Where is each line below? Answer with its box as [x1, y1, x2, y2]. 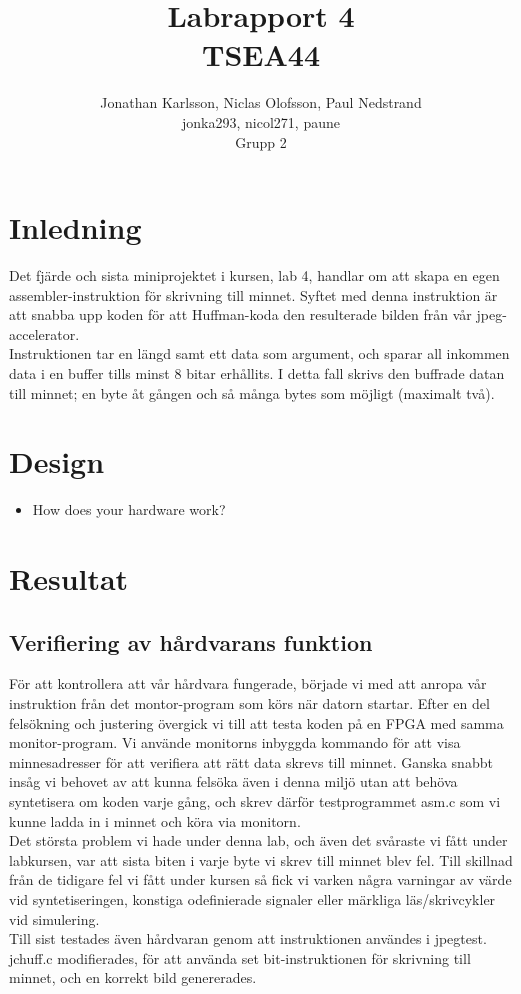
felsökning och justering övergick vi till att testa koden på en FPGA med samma [9, 712, 504, 733]
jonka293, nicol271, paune [182, 111, 340, 132]
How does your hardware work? [32, 499, 226, 520]
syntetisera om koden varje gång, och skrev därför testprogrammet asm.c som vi [9, 791, 501, 812]
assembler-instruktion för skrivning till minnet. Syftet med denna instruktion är [9, 284, 498, 305]
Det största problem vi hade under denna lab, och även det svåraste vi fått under [9, 830, 508, 851]
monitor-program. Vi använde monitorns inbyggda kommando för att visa [9, 732, 461, 753]
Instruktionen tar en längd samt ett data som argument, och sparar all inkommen [9, 343, 510, 364]
